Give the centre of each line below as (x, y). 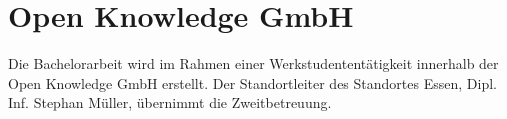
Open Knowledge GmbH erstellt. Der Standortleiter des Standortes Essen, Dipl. (252, 82)
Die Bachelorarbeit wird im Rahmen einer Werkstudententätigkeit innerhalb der (253, 63)
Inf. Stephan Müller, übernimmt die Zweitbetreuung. (170, 102)
